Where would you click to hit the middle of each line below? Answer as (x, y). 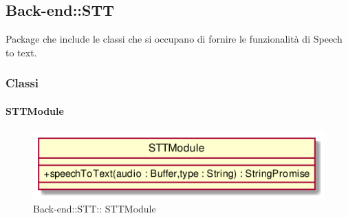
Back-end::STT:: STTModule (95, 209)
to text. (21, 52)
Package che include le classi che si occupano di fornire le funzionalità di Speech (174, 39)
